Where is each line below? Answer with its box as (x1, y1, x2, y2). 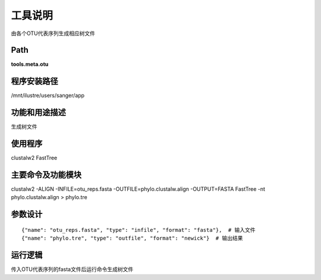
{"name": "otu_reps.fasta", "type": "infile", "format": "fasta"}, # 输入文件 (21, 226, 256, 233)
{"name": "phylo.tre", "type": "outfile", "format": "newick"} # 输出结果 (21, 235, 243, 242)
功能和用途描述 (11, 108, 66, 118)
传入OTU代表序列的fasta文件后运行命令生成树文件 (11, 266, 134, 273)
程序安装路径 (11, 76, 58, 86)
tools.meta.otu (11, 61, 49, 68)
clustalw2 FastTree (11, 155, 58, 162)
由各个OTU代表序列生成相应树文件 (11, 30, 95, 37)
